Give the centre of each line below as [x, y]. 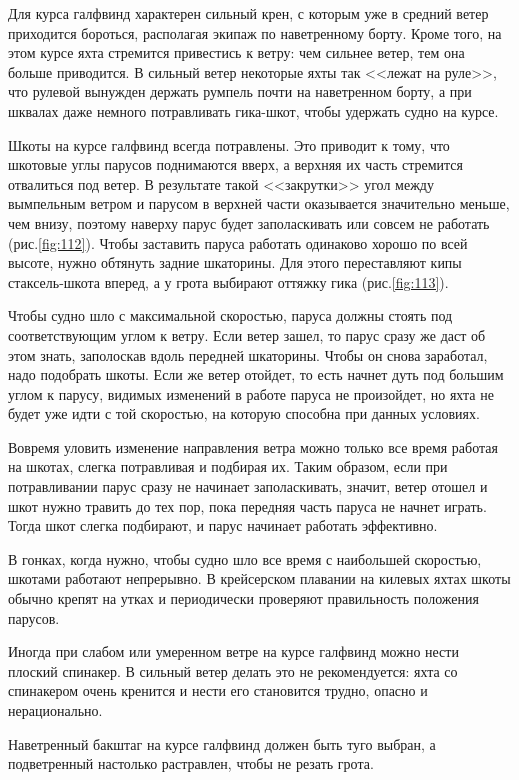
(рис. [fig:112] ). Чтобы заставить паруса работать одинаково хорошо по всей [238, 242]
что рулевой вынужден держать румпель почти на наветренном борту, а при [240, 91]
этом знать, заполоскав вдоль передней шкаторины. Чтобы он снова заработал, [248, 354]
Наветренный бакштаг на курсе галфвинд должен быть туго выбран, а [222, 743]
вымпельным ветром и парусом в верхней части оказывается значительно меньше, [259, 203]
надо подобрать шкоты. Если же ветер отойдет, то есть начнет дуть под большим [256, 374]
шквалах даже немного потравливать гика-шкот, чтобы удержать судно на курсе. [253, 110]
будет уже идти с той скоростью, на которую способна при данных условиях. [244, 413]
